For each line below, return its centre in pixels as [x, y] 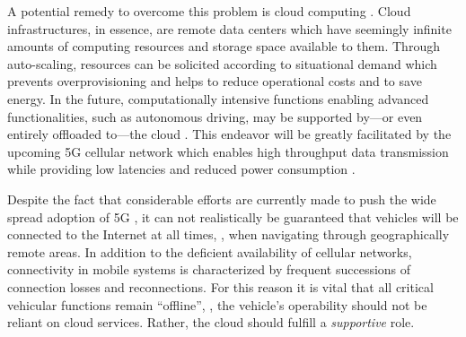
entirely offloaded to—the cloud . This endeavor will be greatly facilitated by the [229, 134]
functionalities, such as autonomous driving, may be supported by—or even [215, 116]
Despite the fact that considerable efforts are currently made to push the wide [222, 199]
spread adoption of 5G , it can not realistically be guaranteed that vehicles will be [233, 216]
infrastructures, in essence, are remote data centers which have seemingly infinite [229, 28]
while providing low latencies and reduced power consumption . [181, 169]
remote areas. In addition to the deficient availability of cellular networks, [210, 251]
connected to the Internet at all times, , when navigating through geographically [229, 234]
